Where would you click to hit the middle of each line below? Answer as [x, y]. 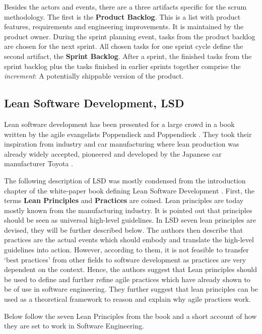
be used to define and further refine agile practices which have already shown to [127, 279]
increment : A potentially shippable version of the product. [94, 76]
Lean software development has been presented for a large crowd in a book [119, 124]
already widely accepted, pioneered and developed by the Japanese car [113, 153]
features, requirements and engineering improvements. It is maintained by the [124, 26]
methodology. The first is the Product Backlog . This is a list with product [122, 16]
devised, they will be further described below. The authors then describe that [124, 229]
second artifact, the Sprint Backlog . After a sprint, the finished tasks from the [128, 56]
